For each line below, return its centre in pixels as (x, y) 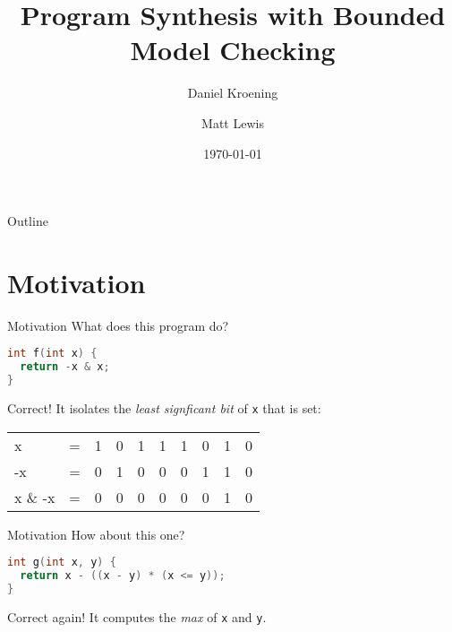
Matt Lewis (233, 122)
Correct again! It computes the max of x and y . (137, 616)
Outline (28, 221)
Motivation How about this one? (96, 534)
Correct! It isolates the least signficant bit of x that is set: (164, 408)
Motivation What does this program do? (118, 325)
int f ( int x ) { (52, 354)
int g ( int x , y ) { (62, 563)
